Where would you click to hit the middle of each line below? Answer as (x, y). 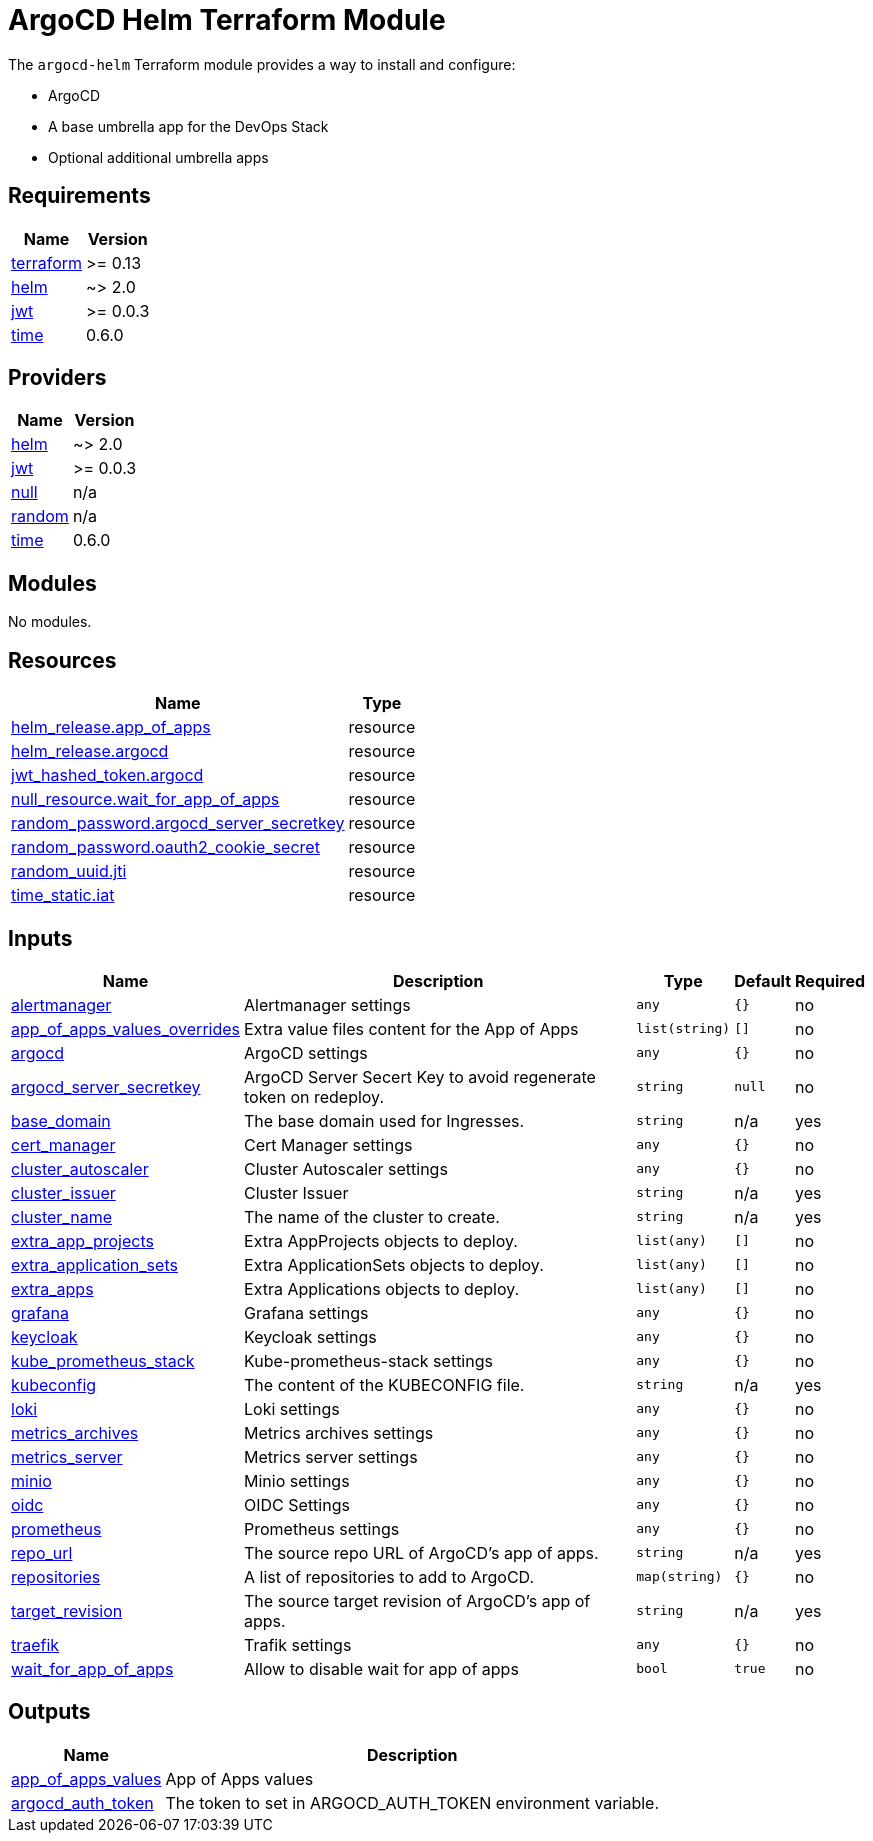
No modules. (50, 622)
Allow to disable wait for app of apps (381, 1668)
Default (763, 980)
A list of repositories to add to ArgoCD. (389, 1576)
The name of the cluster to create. (372, 1216)
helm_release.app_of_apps (111, 727)
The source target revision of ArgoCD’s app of (417, 1600)
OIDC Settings (297, 1504)
